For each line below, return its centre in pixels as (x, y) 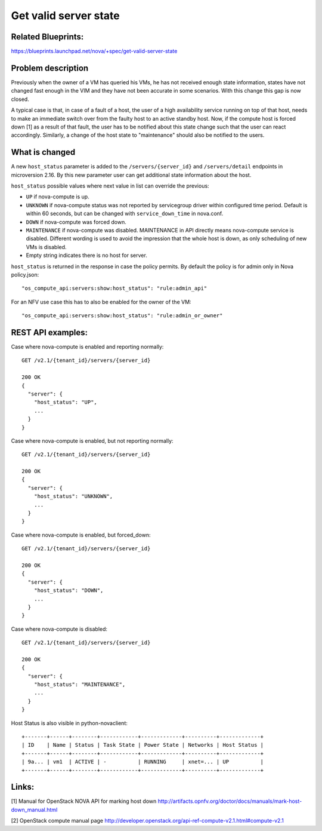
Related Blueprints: (47, 37)
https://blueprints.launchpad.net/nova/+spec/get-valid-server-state (94, 51)
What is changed (43, 152)
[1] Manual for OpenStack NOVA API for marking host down (84, 801)
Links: (23, 787)
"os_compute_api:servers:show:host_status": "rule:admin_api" (114, 289)
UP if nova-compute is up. (58, 197)
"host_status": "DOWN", (69, 591)
